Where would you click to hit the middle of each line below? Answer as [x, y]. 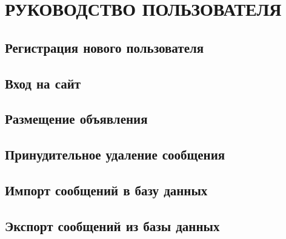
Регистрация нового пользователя [105, 47]
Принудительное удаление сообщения [115, 154]
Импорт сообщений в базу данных [106, 190]
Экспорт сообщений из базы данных [112, 225]
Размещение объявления [76, 119]
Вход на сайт [43, 83]
